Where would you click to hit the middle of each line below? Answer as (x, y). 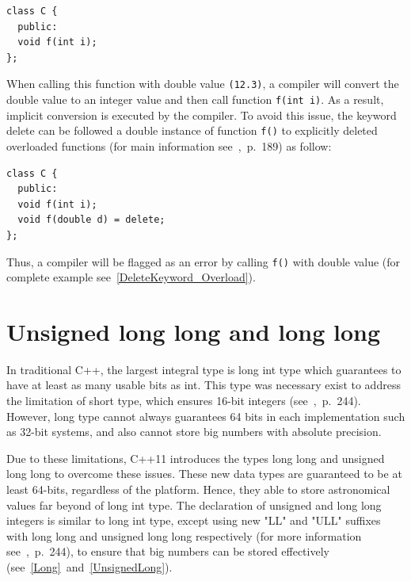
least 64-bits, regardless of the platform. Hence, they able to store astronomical (198, 489)
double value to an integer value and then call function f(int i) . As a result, (195, 99)
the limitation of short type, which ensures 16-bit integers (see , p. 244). (184, 401)
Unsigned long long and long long (194, 331)
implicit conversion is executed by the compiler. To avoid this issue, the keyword (202, 115)
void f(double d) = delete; (91, 220)
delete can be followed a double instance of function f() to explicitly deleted (192, 130)
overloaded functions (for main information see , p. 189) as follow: (169, 145)
